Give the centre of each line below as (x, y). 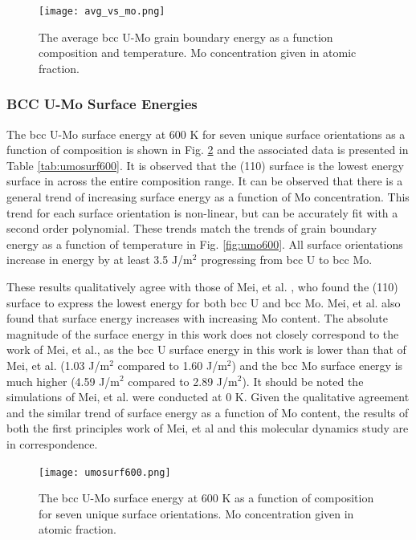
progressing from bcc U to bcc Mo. (287, 260)
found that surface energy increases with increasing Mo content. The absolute (197, 318)
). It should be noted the (303, 381)
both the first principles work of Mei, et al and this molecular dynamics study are (208, 428)
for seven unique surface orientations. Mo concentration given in (196, 513)
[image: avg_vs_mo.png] (102, 11)
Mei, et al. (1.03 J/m (58, 365)
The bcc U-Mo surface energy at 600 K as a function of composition (206, 498)
